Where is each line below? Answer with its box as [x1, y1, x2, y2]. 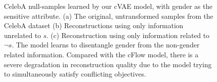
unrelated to [4, 30, 41, 40]
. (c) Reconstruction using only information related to [46, 30, 210, 40]
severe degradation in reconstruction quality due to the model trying [4, 59, 212, 69]
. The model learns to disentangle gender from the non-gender [11, 40, 200, 50]
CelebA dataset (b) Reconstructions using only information [4, 20, 183, 31]
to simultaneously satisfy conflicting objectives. [4, 69, 146, 79]
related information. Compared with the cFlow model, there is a [4, 49, 199, 59]
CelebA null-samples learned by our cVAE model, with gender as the [4, 1, 213, 11]
